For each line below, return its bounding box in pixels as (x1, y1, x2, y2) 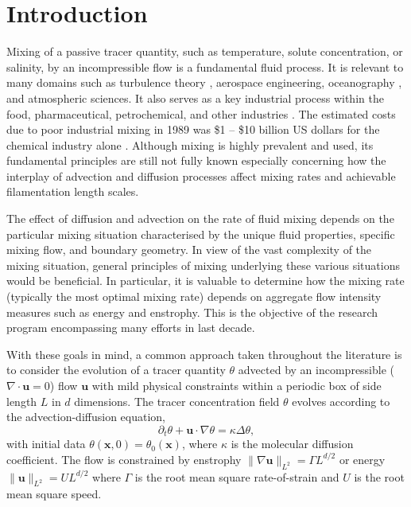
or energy (339, 450, 386, 467)
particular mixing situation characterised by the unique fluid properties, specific (6, 225, 395, 242)
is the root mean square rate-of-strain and (134, 468, 339, 485)
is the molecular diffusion (231, 435, 354, 452)
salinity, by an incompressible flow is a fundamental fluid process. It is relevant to (6, 58, 404, 75)
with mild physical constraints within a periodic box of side (91, 377, 382, 393)
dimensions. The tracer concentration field (74, 392, 280, 409)
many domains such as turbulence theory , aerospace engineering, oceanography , (6, 74, 402, 91)
